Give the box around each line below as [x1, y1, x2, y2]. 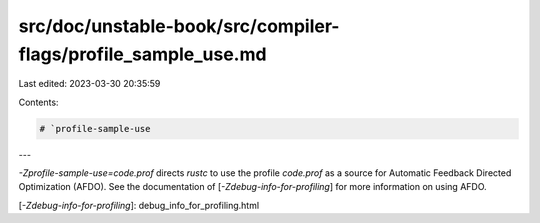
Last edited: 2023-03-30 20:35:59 [18, 78, 161, 90]
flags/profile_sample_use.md [18, 43, 267, 65]
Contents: [18, 96, 59, 108]
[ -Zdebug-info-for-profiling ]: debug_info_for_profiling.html [18, 199, 260, 211]
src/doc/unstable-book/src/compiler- [18, 15, 340, 37]
